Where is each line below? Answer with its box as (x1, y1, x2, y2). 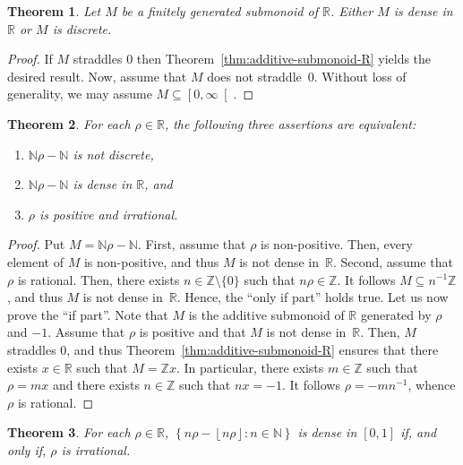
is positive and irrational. (39, 204, 178, 223)
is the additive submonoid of (188, 305, 345, 323)
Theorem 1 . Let (7, 2, 101, 20)
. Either (330, 2, 373, 20)
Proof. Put (7, 235, 65, 254)
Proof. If (7, 49, 53, 68)
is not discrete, (73, 144, 154, 163)
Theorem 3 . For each (7, 423, 131, 442)
